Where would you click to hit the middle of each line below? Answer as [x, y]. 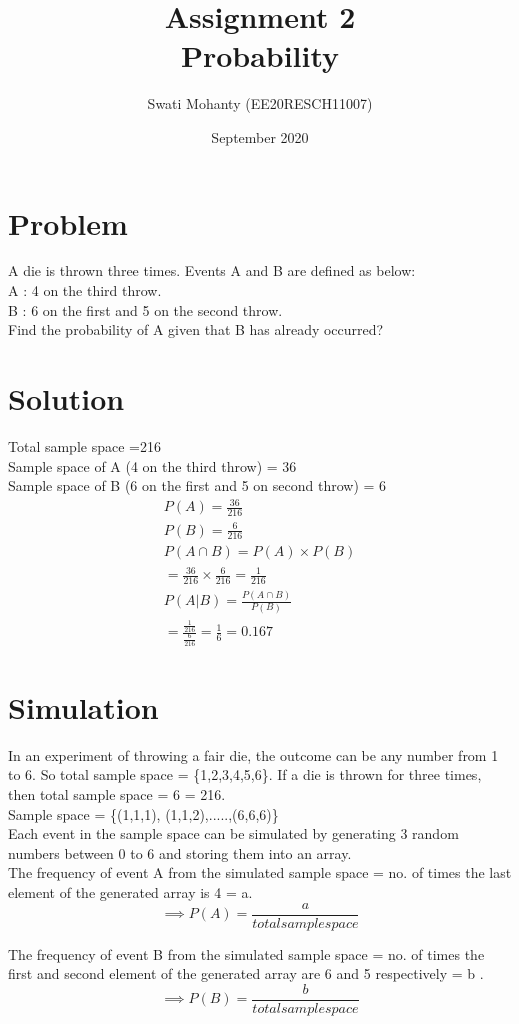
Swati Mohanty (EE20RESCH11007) [260, 103]
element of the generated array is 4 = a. [130, 891]
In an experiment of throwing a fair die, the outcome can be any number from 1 [253, 754]
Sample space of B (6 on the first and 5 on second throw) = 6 [197, 485]
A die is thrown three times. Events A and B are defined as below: [212, 270]
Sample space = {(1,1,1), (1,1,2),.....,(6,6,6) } [143, 813]
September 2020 [260, 136]
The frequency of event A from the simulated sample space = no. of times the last [260, 872]
